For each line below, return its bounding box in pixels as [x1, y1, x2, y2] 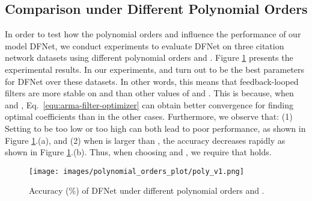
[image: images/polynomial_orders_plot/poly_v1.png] [29, 167, 244, 176]
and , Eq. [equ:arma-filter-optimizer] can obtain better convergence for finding [5, 98, 293, 111]
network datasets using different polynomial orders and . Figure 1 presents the [5, 51, 293, 64]
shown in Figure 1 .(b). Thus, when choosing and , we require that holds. [5, 146, 272, 158]
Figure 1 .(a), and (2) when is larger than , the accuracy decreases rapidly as [5, 134, 286, 146]
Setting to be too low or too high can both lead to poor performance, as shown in [5, 122, 306, 134]
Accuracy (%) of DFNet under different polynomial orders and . [29, 184, 265, 197]
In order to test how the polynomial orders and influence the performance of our [5, 28, 301, 40]
